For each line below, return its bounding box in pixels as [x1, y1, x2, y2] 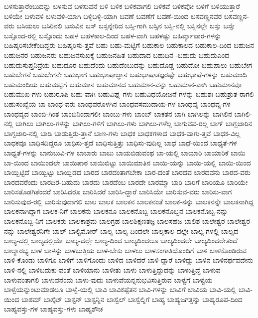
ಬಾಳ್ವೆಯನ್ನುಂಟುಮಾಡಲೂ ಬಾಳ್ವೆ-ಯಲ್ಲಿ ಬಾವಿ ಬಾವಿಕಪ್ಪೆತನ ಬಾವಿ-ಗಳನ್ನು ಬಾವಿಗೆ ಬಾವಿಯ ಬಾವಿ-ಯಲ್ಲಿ [4, 284, 237, 295]
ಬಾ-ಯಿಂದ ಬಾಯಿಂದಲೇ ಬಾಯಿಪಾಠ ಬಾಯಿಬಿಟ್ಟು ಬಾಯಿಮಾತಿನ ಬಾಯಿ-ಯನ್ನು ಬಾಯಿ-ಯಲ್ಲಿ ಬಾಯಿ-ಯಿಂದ [4, 157, 251, 167]
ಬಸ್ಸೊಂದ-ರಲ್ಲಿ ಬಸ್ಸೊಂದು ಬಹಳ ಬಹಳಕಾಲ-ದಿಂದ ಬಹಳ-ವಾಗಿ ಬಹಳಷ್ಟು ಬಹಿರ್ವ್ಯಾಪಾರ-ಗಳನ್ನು [4, 30, 222, 40]
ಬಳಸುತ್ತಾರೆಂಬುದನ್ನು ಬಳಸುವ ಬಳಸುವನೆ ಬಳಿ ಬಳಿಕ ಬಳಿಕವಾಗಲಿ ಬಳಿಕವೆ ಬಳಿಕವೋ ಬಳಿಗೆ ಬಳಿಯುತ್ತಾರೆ [4, 1, 240, 11]
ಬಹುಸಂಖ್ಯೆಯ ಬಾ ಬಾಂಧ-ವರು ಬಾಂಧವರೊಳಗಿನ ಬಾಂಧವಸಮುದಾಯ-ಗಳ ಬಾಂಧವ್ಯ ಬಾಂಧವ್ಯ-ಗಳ [4, 98, 231, 109]
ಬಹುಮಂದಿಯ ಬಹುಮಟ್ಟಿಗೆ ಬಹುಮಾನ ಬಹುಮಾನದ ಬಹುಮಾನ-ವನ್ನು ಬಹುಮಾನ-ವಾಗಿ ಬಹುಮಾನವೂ [4, 79, 242, 89]
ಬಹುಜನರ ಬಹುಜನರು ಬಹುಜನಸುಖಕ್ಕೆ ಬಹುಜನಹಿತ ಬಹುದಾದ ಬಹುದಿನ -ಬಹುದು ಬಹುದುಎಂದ [4, 49, 230, 60]
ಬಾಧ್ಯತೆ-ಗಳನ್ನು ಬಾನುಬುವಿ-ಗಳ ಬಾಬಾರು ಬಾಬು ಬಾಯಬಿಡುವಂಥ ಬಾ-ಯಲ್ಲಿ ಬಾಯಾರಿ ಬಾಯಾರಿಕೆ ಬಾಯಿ [4, 147, 246, 158]
